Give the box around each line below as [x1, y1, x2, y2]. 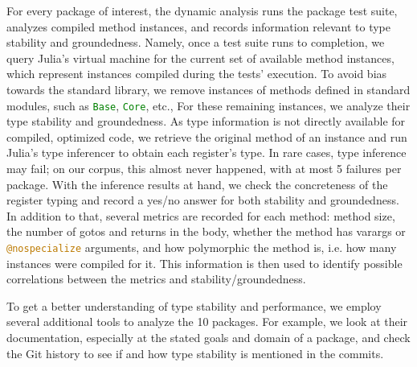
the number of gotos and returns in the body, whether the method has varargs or [6, 223, 406, 240]
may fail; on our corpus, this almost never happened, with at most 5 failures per [6, 160, 402, 176]
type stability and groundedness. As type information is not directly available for [6, 113, 406, 130]
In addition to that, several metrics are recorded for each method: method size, [6, 207, 395, 224]
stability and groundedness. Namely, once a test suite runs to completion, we [6, 34, 385, 51]
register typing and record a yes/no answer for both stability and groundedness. [6, 192, 399, 208]
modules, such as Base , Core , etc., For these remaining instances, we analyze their [6, 97, 411, 113]
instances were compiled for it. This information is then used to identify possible [6, 254, 403, 271]
